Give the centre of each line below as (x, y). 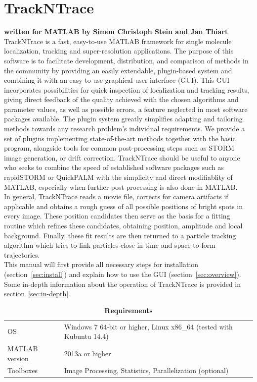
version (18, 358)
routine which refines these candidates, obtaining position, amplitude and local (123, 225)
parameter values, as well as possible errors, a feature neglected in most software (126, 109)
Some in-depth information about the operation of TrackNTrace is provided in (123, 284)
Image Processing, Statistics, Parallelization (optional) (146, 370)
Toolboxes (23, 370)
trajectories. (22, 254)
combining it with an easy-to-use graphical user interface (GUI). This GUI (117, 80)
